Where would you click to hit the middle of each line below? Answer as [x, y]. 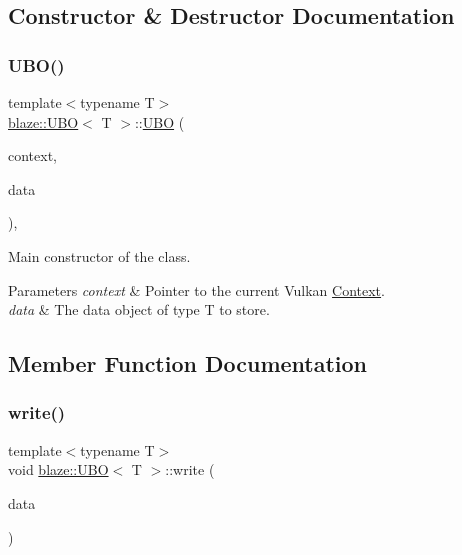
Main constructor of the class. [99, 255]
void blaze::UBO [58, 469]
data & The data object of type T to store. [139, 309]
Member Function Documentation [188, 363]
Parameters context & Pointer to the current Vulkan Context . [196, 289]
